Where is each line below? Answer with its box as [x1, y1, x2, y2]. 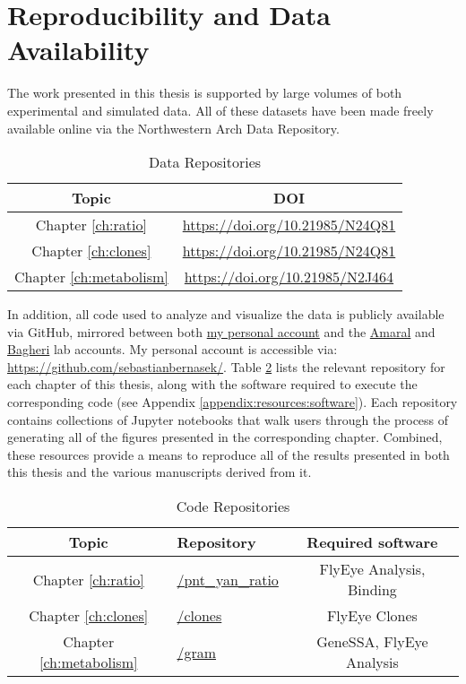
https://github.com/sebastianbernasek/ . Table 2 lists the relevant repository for [7, 357, 445, 376]
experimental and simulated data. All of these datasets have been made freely [7, 100, 434, 119]
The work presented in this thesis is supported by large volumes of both [7, 83, 402, 102]
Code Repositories [176, 496, 290, 517]
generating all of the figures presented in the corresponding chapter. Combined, [7, 428, 443, 446]
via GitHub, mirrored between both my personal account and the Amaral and [7, 322, 436, 341]
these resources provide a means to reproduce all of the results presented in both [7, 445, 450, 463]
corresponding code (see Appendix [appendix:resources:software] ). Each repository [7, 393, 458, 411]
